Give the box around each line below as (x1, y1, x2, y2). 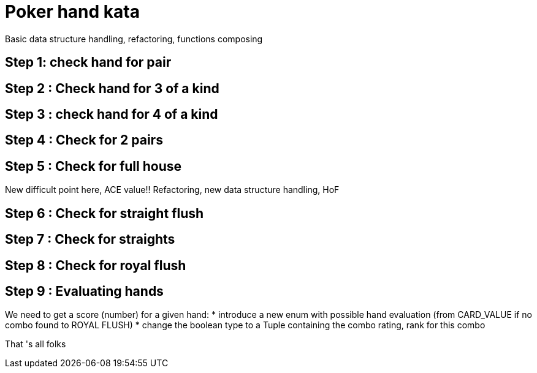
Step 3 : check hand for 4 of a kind (5, 107, 218, 122)
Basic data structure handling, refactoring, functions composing (5, 33, 263, 44)
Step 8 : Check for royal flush (5, 257, 186, 273)
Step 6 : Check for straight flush (5, 205, 204, 221)
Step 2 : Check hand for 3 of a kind (5, 80, 219, 96)
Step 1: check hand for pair (5, 55, 172, 70)
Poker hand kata (5, 1, 140, 22)
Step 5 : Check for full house (5, 158, 182, 174)
